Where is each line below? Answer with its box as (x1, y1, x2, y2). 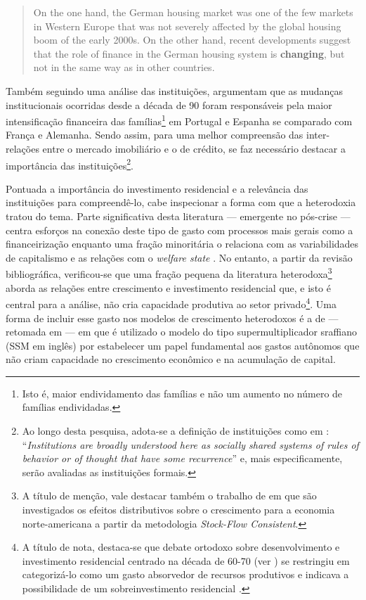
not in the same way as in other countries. (33, 60, 215, 75)
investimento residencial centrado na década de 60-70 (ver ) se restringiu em (22, 553, 350, 568)
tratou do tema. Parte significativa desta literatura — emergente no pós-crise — (6, 209, 351, 224)
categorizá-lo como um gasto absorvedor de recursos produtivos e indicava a (22, 567, 349, 582)
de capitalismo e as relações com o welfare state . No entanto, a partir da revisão (6, 250, 353, 264)
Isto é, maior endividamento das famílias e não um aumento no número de (22, 385, 343, 400)
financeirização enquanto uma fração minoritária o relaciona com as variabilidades (6, 236, 359, 251)
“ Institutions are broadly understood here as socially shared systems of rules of (22, 437, 359, 452)
